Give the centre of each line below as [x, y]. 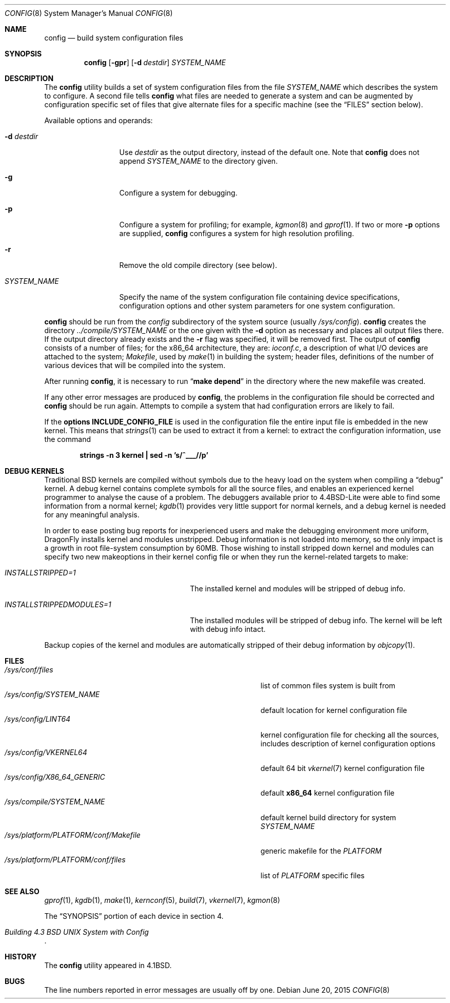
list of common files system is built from [328, 686]
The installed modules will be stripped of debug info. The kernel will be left [316, 620]
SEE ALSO [22, 891]
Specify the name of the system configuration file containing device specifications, [259, 297]
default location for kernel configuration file [334, 710]
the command [67, 439]
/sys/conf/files [29, 670]
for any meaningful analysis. [92, 515]
